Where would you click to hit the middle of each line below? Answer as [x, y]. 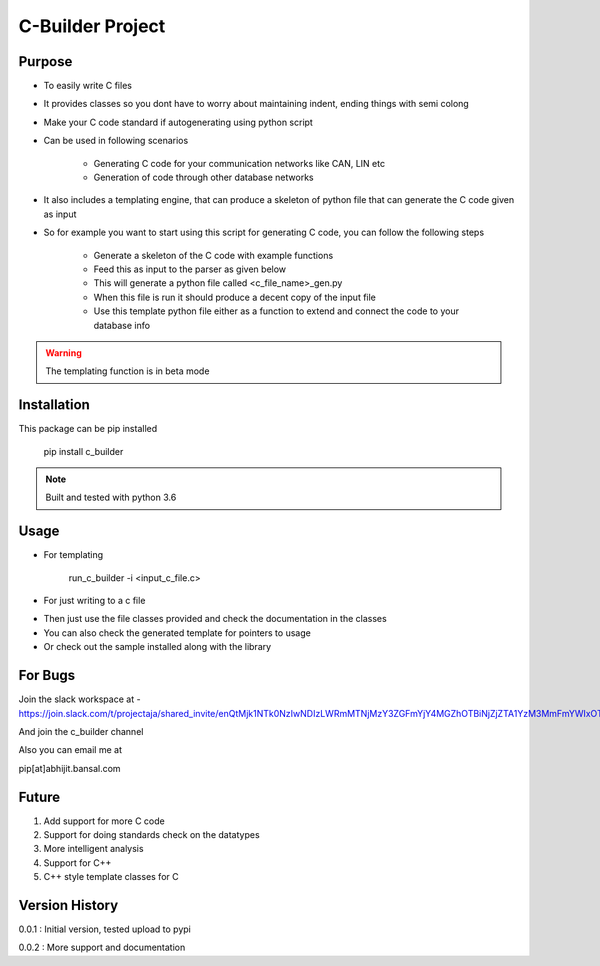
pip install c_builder [83, 451]
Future [39, 796]
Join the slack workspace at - [79, 699]
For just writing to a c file [94, 601]
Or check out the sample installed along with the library [157, 647]
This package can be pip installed [88, 429]
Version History [68, 905]
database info [121, 325]
